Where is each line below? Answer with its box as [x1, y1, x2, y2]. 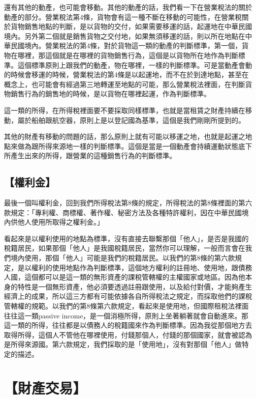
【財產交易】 [4, 377, 87, 398]
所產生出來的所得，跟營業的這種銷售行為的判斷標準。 [4, 150, 176, 161]
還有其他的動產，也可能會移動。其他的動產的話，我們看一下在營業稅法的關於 [4, 2, 252, 12]
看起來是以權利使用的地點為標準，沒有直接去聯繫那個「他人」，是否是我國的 [4, 233, 249, 243]
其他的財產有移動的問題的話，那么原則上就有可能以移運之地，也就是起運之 [4, 131, 245, 142]
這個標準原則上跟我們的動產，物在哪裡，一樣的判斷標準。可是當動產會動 [17, 59, 252, 70]
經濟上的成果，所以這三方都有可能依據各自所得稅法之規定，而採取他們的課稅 [4, 291, 252, 301]
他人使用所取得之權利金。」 [17, 217, 104, 227]
